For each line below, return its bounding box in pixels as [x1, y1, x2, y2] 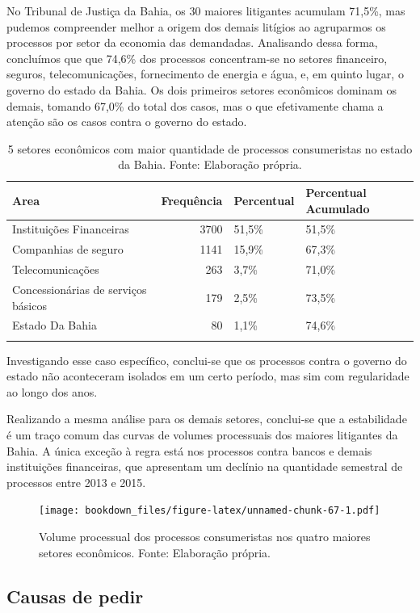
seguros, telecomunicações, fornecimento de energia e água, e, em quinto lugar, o [6, 65, 404, 82]
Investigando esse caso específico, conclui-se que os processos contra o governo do [6, 351, 407, 368]
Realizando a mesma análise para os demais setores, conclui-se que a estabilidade [6, 410, 407, 427]
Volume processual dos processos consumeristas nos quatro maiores [39, 528, 371, 545]
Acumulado [305, 199, 370, 216]
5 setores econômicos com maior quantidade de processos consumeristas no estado [7, 140, 413, 157]
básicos [12, 296, 47, 313]
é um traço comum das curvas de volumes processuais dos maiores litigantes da [6, 426, 398, 443]
